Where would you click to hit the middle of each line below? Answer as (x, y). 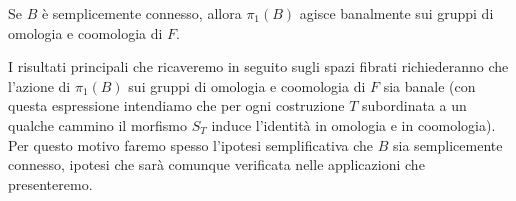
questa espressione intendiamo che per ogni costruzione (176, 105)
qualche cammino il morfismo (97, 124)
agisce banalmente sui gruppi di (396, 13)
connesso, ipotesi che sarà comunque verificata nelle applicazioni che (216, 164)
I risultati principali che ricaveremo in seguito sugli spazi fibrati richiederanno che (258, 66)
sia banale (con (429, 85)
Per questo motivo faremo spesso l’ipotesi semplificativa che (191, 144)
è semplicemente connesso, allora (141, 13)
